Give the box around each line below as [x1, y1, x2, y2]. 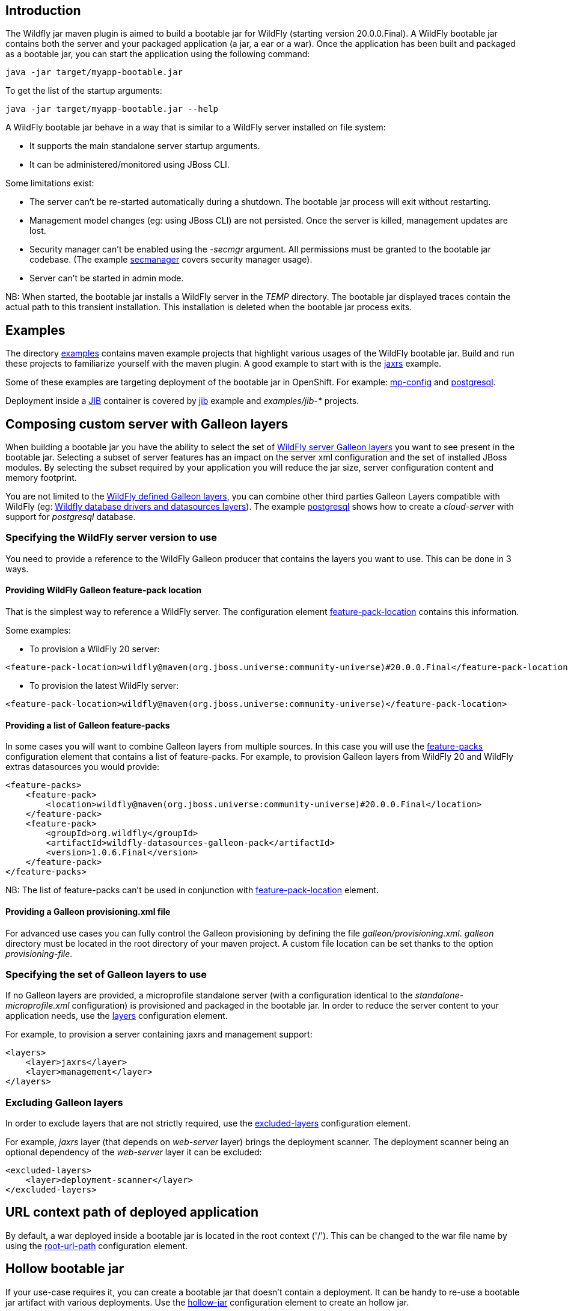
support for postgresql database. [5, 512, 136, 522]
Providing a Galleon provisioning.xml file [5, 906, 171, 917]
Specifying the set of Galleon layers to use [5, 968, 207, 980]
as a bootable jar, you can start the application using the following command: [5, 49, 310, 60]
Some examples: [5, 625, 71, 636]
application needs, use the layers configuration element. [5, 1010, 228, 1021]
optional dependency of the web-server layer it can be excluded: [5, 1147, 262, 1158]
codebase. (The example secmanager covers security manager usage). [29, 254, 313, 265]
